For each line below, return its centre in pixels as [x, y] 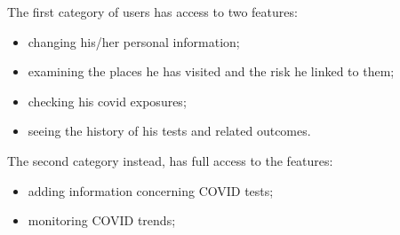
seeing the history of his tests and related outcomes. [169, 131]
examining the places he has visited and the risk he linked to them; [211, 71]
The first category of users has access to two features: [152, 12]
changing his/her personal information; [134, 41]
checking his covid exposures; [107, 101]
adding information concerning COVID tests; [151, 190]
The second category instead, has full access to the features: [170, 160]
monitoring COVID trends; [102, 220]
